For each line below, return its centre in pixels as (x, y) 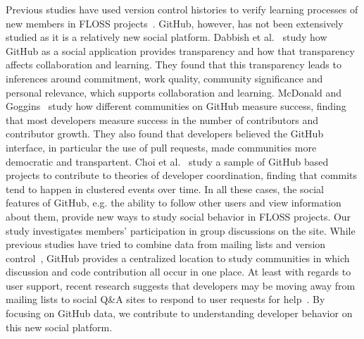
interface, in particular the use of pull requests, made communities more (161, 147)
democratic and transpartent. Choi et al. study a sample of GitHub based (167, 161)
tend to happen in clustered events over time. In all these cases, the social (165, 189)
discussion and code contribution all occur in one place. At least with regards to (178, 272)
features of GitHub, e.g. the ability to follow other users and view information (174, 203)
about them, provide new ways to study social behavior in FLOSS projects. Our (178, 216)
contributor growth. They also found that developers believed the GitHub (165, 134)
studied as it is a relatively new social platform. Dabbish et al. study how (167, 37)
